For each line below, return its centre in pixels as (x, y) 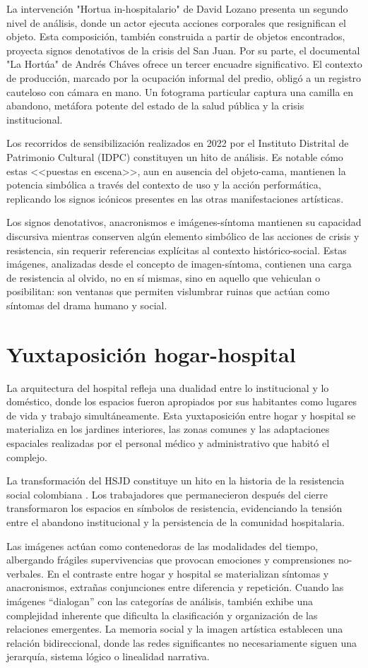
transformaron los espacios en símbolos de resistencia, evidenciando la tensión (174, 508)
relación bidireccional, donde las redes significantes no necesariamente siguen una (182, 642)
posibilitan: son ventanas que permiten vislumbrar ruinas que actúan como (168, 291)
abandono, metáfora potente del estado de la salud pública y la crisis (155, 106)
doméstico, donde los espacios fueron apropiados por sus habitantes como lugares (182, 401)
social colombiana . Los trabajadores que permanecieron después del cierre (167, 494)
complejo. (27, 457)
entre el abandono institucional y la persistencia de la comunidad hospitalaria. (176, 521)
